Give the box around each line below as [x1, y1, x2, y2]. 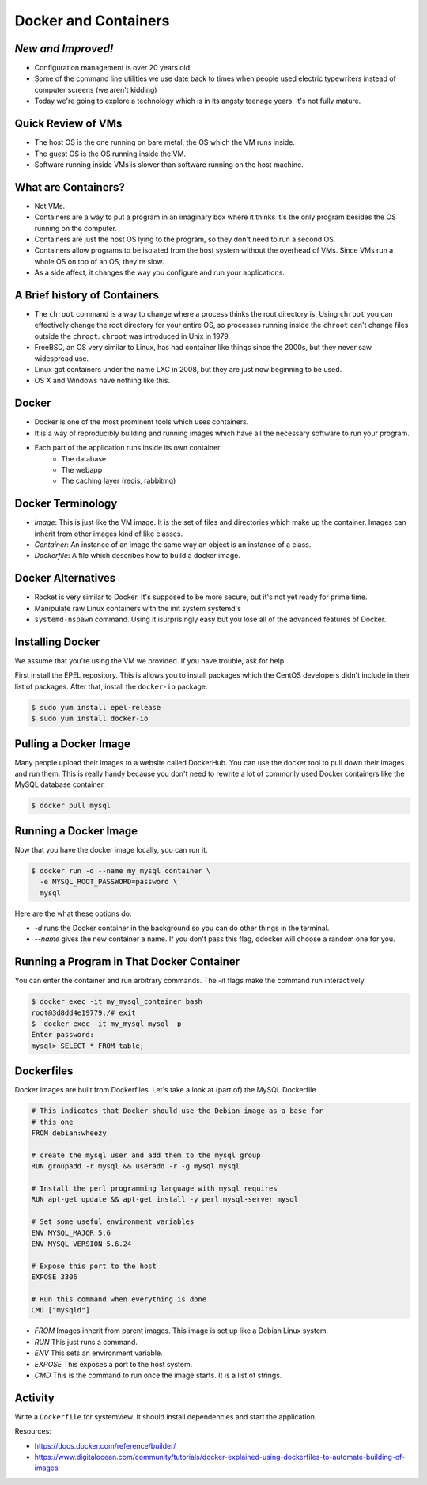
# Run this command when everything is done [31, 1294, 207, 1304]
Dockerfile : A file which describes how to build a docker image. [34, 551, 240, 560]
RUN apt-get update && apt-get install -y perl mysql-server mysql [31, 1195, 299, 1204]
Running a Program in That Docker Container [14, 955, 240, 969]
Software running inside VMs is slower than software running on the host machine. [34, 159, 304, 169]
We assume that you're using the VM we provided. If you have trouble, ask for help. [14, 655, 286, 665]
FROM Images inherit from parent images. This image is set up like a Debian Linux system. [34, 1326, 329, 1335]
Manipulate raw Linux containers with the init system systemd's [34, 603, 241, 613]
